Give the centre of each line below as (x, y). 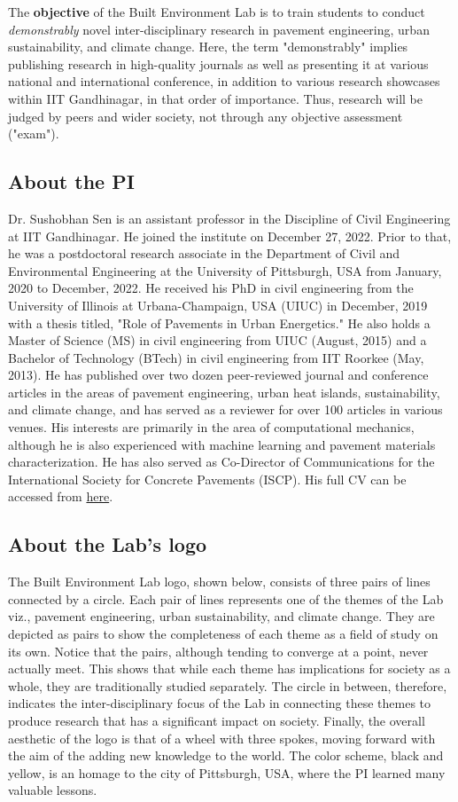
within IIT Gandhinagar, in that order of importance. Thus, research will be (215, 98)
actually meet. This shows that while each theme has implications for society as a (229, 668)
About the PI (71, 181)
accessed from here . (61, 496)
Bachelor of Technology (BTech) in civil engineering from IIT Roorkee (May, (216, 357)
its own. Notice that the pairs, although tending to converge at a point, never (218, 651)
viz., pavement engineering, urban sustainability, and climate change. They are (221, 616)
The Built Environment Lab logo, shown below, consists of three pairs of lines (219, 582)
